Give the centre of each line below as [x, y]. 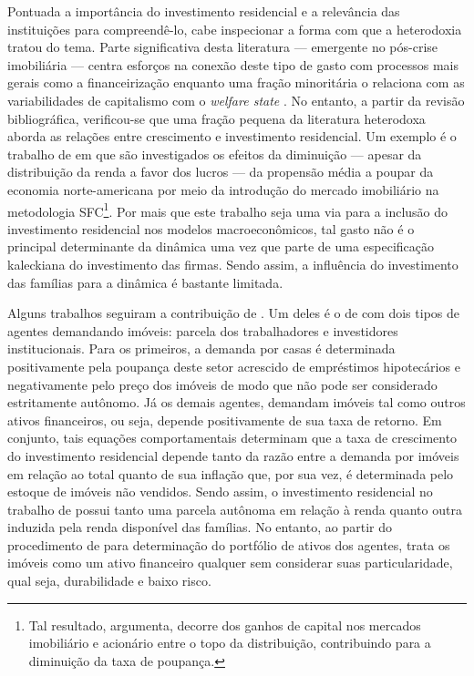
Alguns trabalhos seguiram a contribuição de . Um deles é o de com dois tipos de [233, 313]
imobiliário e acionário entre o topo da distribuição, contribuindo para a [230, 643]
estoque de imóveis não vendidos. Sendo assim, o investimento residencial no [220, 492]
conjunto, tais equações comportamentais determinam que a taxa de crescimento [232, 438]
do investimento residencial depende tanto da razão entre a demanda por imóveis [233, 455]
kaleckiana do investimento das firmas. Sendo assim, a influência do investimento [233, 264]
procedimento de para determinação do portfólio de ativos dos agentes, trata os [229, 544]
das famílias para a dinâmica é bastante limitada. [145, 282]
